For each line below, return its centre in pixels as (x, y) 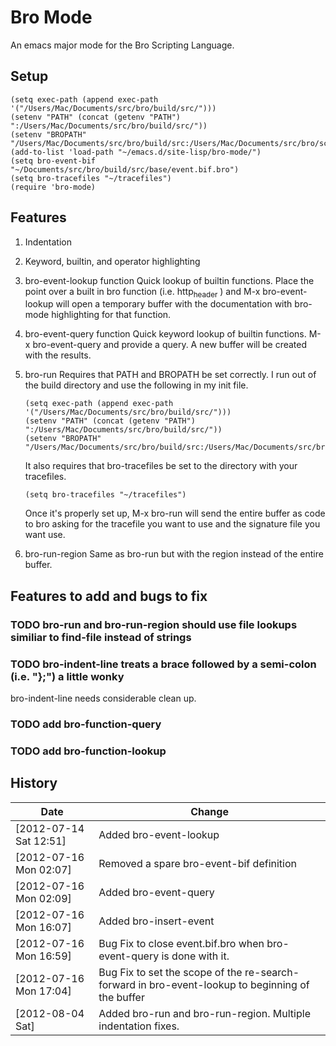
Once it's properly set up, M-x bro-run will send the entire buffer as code (175, 513)
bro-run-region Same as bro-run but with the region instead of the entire (174, 554)
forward (117, 984)
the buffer (121, 997)
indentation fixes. (139, 1026)
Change (209, 811)
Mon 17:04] (43, 991)
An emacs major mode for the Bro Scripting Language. (122, 45)
